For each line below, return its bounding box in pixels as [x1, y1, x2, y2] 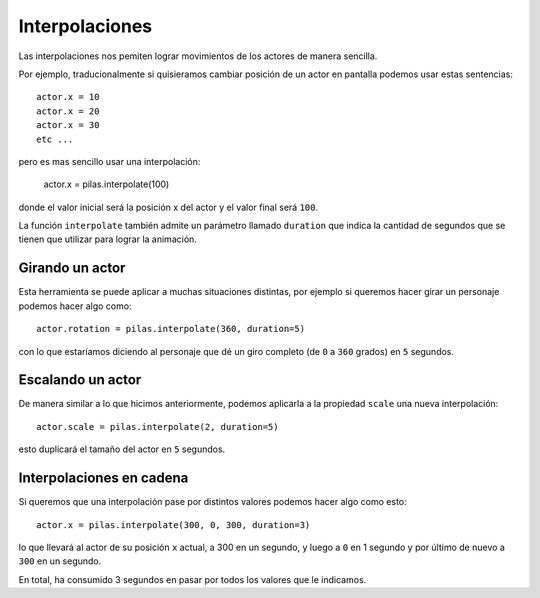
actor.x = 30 [36, 120, 100, 131]
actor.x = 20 [36, 105, 100, 117]
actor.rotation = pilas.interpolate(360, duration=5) [36, 323, 305, 335]
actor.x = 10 [36, 91, 100, 103]
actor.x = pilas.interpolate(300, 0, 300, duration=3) [36, 519, 311, 530]
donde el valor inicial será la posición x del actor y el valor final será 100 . [18, 201, 319, 213]
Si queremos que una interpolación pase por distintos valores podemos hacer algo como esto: [18, 496, 407, 508]
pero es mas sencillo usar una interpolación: [18, 155, 201, 167]
